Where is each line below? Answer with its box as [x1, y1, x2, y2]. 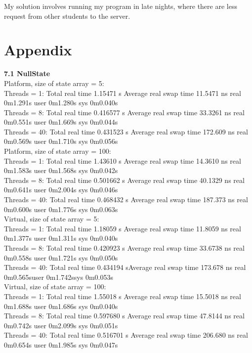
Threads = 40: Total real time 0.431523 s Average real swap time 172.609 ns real [4, 126, 248, 136]
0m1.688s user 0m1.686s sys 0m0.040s [4, 301, 118, 311]
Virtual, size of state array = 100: [4, 281, 106, 292]
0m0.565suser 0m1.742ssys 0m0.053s [4, 271, 113, 282]
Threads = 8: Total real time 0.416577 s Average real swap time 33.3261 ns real [4, 107, 245, 117]
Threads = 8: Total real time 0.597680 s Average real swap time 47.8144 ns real [4, 310, 245, 321]
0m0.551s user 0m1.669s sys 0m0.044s [4, 117, 118, 127]
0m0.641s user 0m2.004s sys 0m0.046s [4, 184, 118, 195]
